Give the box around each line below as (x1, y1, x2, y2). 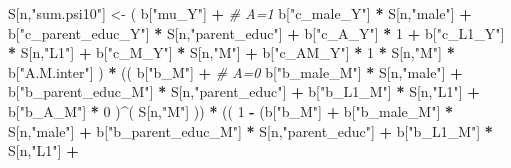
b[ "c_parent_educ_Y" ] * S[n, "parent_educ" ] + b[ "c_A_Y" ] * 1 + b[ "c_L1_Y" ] (8, 22, 505, 43)
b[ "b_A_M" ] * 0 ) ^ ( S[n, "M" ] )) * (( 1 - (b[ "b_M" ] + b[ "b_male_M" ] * (8, 100, 454, 121)
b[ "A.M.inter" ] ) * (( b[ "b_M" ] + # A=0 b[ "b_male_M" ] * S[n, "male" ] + (8, 61, 463, 82)
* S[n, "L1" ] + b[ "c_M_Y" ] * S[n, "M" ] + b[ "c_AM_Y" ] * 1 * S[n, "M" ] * (8, 42, 455, 63)
